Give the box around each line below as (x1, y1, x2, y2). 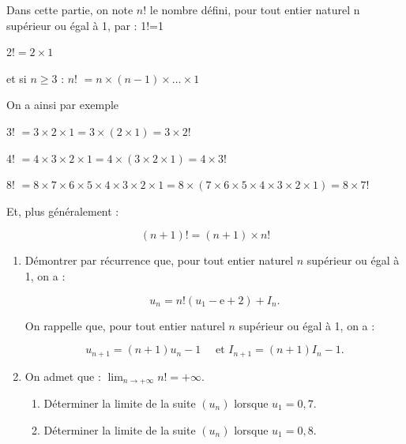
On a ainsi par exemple (6, 96, 119, 113)
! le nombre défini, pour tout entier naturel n (143, 2, 360, 17)
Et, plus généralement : (6, 202, 119, 219)
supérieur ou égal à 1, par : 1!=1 (6, 17, 164, 33)
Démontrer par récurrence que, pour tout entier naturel (24, 252, 294, 269)
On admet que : (24, 367, 101, 384)
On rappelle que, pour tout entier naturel (24, 317, 225, 333)
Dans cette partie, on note (6, 2, 133, 17)
